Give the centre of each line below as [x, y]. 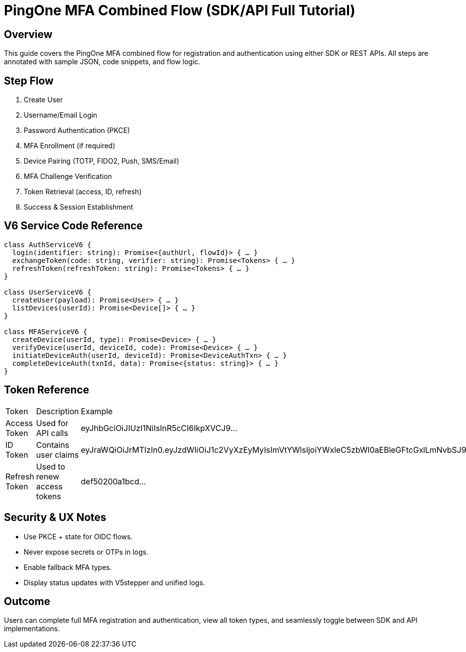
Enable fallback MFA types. [68, 567]
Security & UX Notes [55, 518]
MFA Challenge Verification [68, 176]
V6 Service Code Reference [74, 226]
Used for [52, 423]
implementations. [32, 629]
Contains [53, 445]
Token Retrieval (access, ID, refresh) [83, 192]
